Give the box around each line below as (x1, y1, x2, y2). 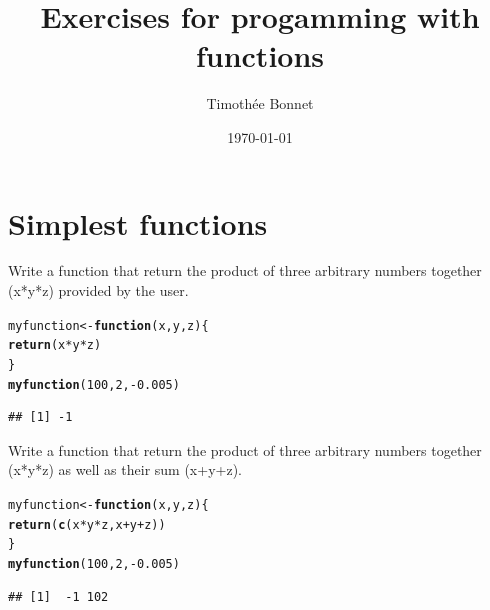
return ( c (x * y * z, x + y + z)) (8, 517, 166, 532)
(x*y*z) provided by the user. (8, 280, 189, 301)
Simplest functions (8, 202, 268, 243)
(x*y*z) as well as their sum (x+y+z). (8, 459, 242, 480)
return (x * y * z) (8, 338, 102, 353)
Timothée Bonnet (206, 93, 314, 114)
